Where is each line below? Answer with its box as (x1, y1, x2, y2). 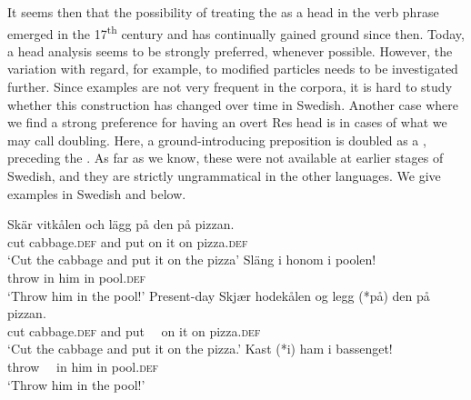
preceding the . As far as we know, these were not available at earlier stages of (7, 148, 444, 167)
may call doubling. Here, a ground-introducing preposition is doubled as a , (7, 130, 426, 149)
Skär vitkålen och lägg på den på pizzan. (7, 215, 235, 234)
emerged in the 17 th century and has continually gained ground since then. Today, (7, 21, 465, 43)
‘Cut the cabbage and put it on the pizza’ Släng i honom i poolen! (7, 250, 376, 269)
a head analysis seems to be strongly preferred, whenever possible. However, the (7, 41, 453, 60)
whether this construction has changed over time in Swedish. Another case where (7, 95, 458, 114)
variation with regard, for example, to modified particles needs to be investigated (7, 59, 458, 78)
